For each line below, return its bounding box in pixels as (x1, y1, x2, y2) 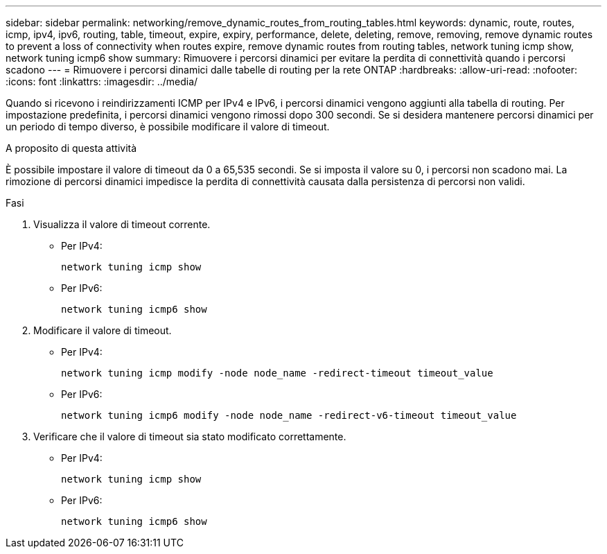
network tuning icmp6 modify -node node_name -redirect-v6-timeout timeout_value (61, 410, 517, 421)
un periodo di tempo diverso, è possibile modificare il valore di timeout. (6, 121, 330, 132)
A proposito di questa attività (6, 142, 137, 154)
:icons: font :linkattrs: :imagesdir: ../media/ (6, 76, 198, 87)
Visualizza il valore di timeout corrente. (33, 218, 211, 230)
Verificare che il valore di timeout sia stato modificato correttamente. (33, 431, 346, 442)
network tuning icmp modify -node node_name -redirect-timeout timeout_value (61, 367, 493, 379)
